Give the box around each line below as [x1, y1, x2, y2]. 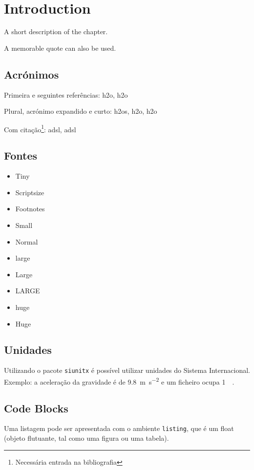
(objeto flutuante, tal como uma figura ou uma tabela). [4, 433, 169, 443]
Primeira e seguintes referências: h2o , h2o [4, 89, 128, 100]
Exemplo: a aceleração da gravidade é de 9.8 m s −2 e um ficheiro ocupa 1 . [4, 375, 234, 387]
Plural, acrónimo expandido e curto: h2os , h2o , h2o [4, 106, 157, 116]
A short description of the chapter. [4, 26, 108, 37]
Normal [15, 236, 38, 246]
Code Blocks [4, 400, 68, 415]
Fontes [4, 148, 37, 163]
